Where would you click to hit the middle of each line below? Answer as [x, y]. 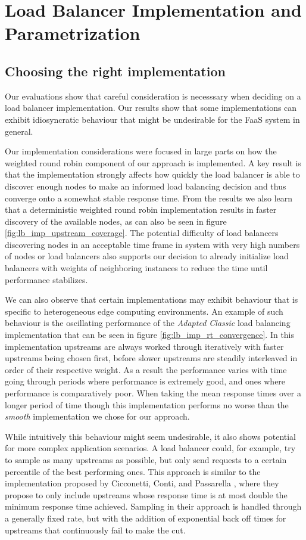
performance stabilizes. [46, 279]
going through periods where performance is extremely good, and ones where [145, 381]
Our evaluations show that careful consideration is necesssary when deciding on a [153, 96]
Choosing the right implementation [115, 71]
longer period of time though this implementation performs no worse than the [147, 404]
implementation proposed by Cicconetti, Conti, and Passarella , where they [142, 483]
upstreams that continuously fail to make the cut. [95, 530]
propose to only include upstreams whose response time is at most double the [146, 494]
